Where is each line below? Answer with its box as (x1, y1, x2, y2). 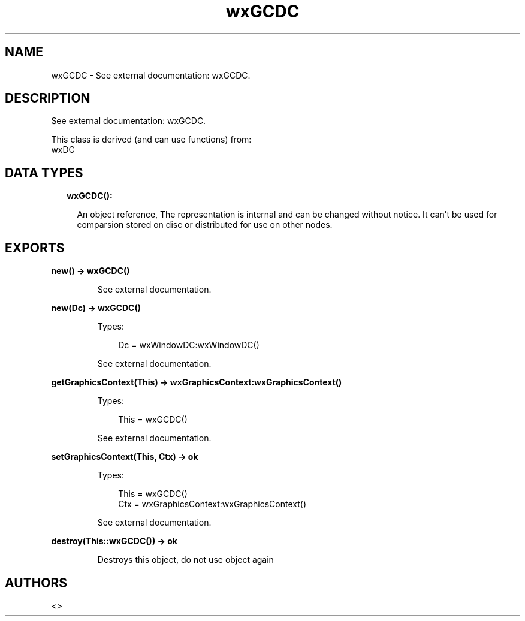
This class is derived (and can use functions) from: (51, 134, 252, 145)
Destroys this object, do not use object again (97, 554, 274, 565)
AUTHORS (5, 575, 68, 590)
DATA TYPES (5, 165, 83, 180)
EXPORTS (5, 240, 65, 255)
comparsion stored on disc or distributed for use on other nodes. (77, 219, 333, 230)
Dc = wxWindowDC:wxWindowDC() (118, 340, 260, 351)
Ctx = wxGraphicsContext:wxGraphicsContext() (118, 499, 306, 510)
